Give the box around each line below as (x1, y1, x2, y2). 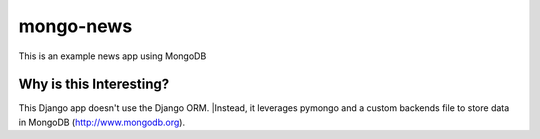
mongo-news (18, 15, 133, 37)
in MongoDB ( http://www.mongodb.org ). (18, 116, 185, 128)
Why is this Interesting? (18, 76, 170, 93)
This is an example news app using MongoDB (18, 50, 207, 62)
